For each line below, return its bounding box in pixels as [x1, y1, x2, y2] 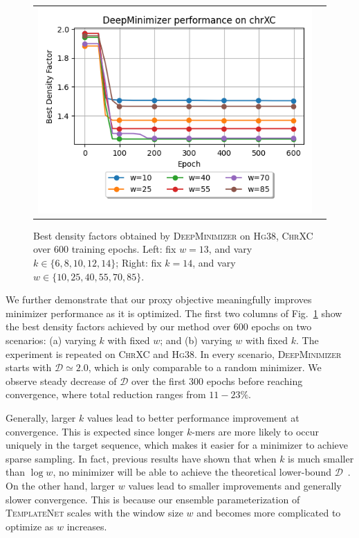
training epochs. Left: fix [71, 242, 176, 256]
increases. [66, 519, 107, 533]
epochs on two [251, 319, 312, 334]
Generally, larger [6, 410, 76, 424]
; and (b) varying [160, 333, 232, 347]
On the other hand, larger [6, 478, 116, 492]
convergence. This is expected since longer [6, 424, 184, 438]
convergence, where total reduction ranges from [6, 387, 206, 402]
